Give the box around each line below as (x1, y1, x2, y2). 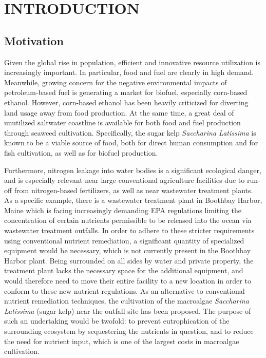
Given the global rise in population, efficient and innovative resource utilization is (4, 56, 261, 67)
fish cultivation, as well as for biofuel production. (4, 147, 158, 158)
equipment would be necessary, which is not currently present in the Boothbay (4, 245, 251, 256)
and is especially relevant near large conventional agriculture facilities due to (4, 175, 245, 185)
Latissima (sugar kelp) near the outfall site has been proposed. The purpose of (4, 305, 251, 316)
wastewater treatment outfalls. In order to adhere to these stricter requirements (4, 225, 255, 236)
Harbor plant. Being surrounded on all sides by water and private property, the (4, 255, 254, 266)
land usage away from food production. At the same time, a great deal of (4, 107, 234, 118)
